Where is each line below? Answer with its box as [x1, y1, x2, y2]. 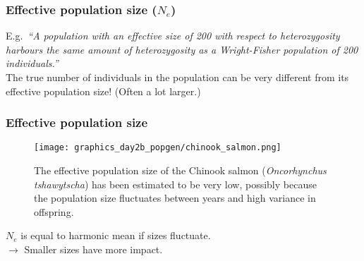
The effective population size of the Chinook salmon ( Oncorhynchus [34, 163, 327, 178]
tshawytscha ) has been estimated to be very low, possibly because [34, 176, 317, 191]
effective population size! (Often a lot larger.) [6, 83, 201, 98]
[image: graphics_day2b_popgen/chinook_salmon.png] [34, 142, 281, 153]
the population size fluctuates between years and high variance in [34, 190, 316, 205]
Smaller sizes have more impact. [24, 242, 163, 257]
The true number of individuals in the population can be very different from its [6, 70, 349, 84]
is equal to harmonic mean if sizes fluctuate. [20, 228, 211, 243]
